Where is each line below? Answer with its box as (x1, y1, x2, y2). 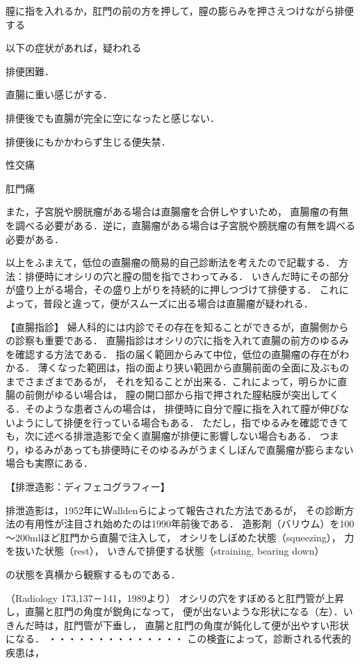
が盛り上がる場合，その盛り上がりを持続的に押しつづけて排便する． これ (6, 282, 339, 297)
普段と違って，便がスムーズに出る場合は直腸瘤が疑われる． (42, 295, 313, 310)
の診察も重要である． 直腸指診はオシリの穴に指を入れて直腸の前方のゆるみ (6, 333, 350, 348)
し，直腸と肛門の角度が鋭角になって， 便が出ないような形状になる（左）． (6, 604, 343, 619)
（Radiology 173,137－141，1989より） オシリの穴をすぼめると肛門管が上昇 (6, 590, 345, 605)
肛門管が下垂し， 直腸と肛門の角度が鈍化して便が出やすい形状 (63, 617, 350, 632)
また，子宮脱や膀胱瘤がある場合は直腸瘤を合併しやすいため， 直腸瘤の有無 (6, 204, 349, 219)
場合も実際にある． (6, 456, 93, 470)
